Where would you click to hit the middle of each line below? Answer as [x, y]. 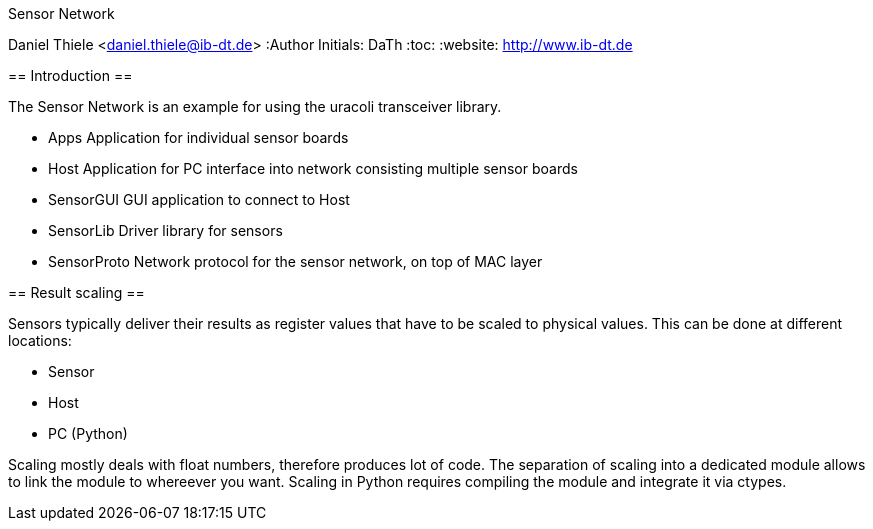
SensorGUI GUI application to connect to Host [199, 199]
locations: [40, 340]
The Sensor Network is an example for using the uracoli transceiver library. [255, 106]
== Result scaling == [76, 292]
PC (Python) [88, 433]
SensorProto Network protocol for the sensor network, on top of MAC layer [295, 261]
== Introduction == [70, 75]
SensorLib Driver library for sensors [165, 230]
